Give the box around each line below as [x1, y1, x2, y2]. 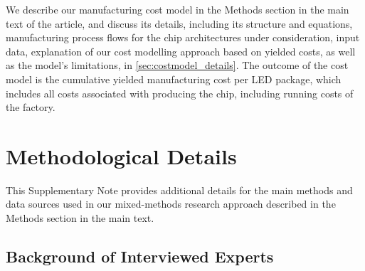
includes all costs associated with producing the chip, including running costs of [6, 85, 354, 100]
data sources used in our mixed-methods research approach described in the [6, 196, 336, 211]
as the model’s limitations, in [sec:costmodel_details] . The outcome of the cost [6, 58, 349, 73]
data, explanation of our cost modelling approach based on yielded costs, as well [6, 43, 356, 58]
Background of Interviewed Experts [6, 245, 274, 267]
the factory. [6, 100, 55, 115]
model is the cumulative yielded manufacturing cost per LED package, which [6, 71, 342, 86]
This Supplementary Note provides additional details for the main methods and [6, 182, 353, 197]
